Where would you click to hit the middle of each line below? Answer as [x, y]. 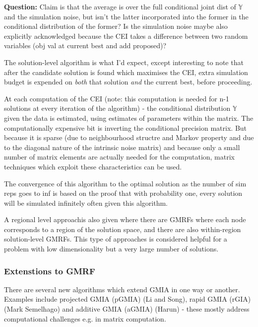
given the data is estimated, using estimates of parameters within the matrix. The [129, 118]
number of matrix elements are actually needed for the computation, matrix [119, 157]
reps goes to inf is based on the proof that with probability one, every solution [123, 193]
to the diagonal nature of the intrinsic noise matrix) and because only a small [122, 147]
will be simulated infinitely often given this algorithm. [86, 203]
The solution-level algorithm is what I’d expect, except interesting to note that [124, 62]
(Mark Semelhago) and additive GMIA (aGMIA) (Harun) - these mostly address [127, 309]
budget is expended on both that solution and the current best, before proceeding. [128, 82]
